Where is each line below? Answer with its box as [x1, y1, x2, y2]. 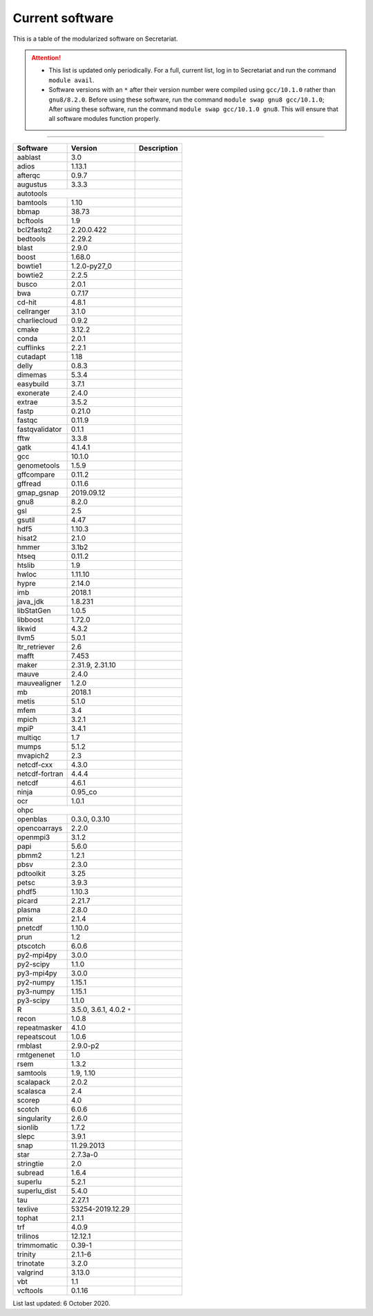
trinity [17, 1249, 36, 1259]
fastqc [17, 415, 38, 425]
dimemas [17, 370, 48, 379]
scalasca [17, 1086, 46, 1096]
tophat [17, 1213, 38, 1223]
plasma [17, 905, 41, 915]
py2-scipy [17, 959, 50, 969]
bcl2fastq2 [17, 225, 52, 234]
